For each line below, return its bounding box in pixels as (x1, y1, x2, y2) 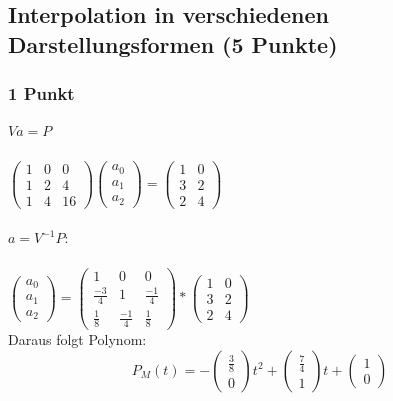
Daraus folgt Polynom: (8, 329, 147, 350)
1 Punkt (8, 81, 75, 106)
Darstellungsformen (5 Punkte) (8, 28, 338, 59)
